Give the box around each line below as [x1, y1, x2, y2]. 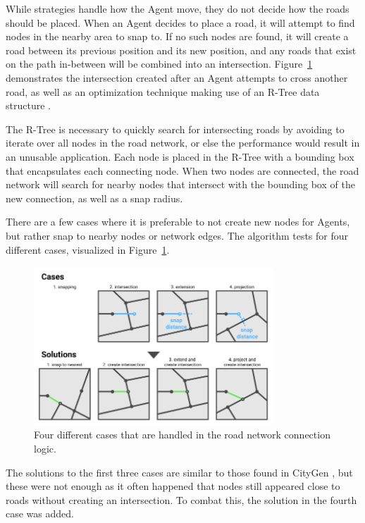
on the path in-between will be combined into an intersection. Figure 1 [6, 56, 313, 71]
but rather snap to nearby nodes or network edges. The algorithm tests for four [6, 228, 349, 242]
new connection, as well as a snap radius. [6, 190, 183, 205]
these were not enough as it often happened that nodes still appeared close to [6, 479, 340, 493]
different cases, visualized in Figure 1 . [6, 242, 170, 257]
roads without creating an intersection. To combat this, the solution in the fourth [6, 492, 357, 507]
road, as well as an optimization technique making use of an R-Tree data [6, 84, 320, 99]
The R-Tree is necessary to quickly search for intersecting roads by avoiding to [6, 121, 345, 136]
